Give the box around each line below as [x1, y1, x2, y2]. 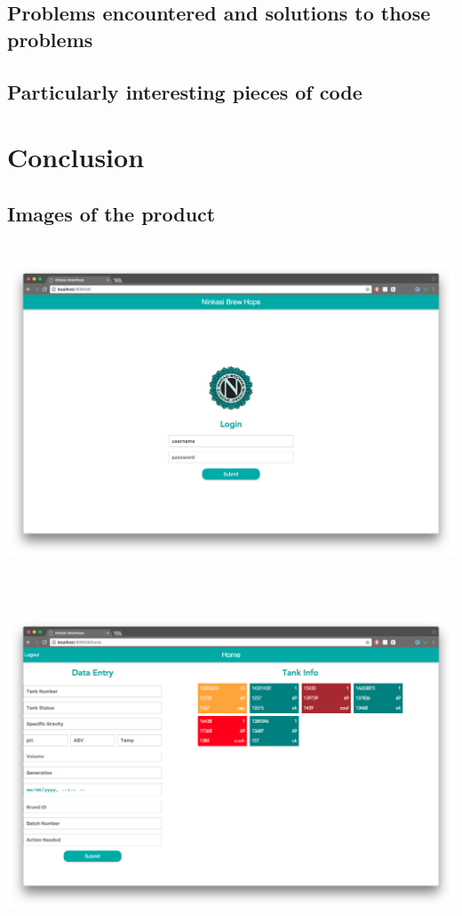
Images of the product [7, 199, 216, 227]
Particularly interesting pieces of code [7, 77, 362, 105]
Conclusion [7, 139, 145, 175]
